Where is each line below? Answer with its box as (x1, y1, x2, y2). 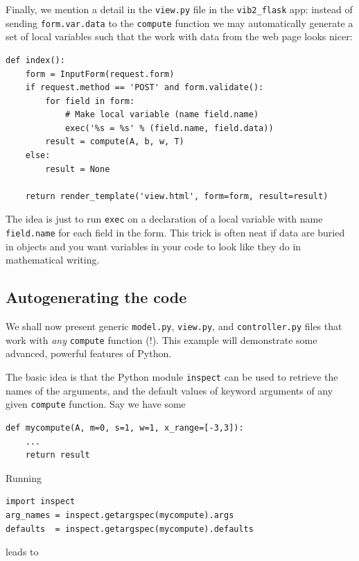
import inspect (6, 497, 76, 507)
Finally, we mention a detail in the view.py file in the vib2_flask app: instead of (6, 2, 353, 16)
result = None (45, 164, 110, 174)
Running (6, 470, 42, 485)
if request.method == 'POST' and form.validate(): (25, 83, 264, 93)
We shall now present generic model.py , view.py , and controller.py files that (6, 319, 342, 334)
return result (25, 450, 90, 460)
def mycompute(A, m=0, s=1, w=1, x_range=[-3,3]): (6, 422, 244, 433)
